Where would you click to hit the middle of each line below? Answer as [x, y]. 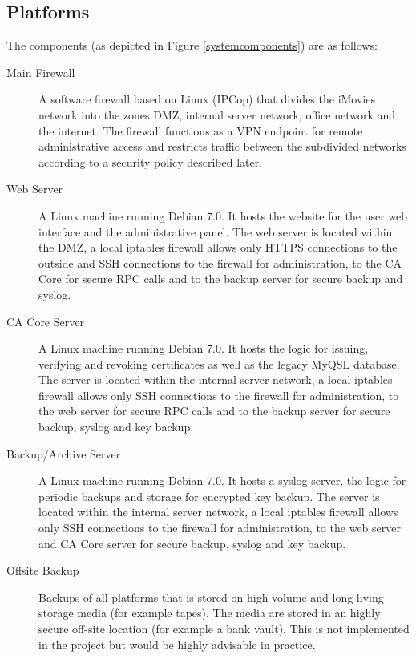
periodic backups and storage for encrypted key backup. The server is [209, 496]
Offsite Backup [43, 570]
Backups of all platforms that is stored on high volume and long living [211, 597]
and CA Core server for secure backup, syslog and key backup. [192, 543]
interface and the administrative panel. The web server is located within [216, 231]
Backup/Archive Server [64, 453]
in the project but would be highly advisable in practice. [177, 644]
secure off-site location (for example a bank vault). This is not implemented [224, 629]
